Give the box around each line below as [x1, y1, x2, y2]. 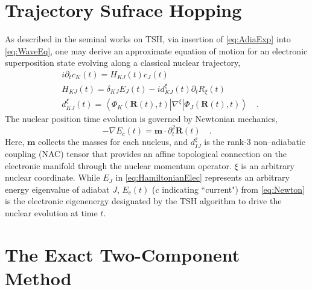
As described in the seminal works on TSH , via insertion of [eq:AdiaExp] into [5, 33, 291, 45]
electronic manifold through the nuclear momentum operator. [5, 159, 232, 172]
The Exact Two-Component [5, 242, 240, 266]
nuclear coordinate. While [5, 171, 100, 184]
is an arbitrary [241, 159, 294, 172]
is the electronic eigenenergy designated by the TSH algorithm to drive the [5, 195, 282, 207]
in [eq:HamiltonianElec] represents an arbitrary [115, 171, 290, 184]
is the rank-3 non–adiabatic [204, 135, 306, 148]
